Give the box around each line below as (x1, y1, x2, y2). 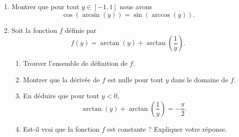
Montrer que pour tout (11, 1, 80, 11)
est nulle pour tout (107, 74, 163, 84)
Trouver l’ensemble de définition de (23, 58, 128, 68)
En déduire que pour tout (23, 91, 100, 101)
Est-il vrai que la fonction (23, 123, 100, 134)
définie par (65, 25, 97, 35)
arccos (152, 11, 170, 18)
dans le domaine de (171, 74, 228, 84)
